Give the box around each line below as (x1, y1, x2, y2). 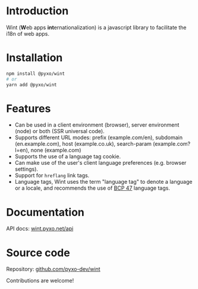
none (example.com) (30, 147, 81, 154)
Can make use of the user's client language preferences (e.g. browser (14, 159, 187, 167)
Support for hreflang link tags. (14, 172, 90, 179)
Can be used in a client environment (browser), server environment (14, 121, 180, 128)
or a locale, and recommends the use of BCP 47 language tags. (14, 184, 171, 191)
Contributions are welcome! (6, 277, 74, 284)
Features (6, 102, 51, 115)
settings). (14, 165, 39, 173)
